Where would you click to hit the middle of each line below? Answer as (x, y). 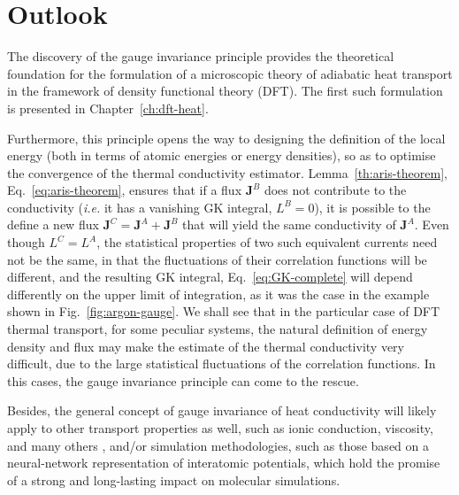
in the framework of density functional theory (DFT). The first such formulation (225, 91)
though (26, 242)
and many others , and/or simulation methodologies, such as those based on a (218, 445)
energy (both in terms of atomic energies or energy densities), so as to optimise (222, 155)
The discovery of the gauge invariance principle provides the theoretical (201, 56)
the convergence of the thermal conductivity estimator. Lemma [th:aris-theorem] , (227, 172)
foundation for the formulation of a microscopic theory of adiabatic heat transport (230, 73)
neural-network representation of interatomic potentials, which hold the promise (224, 463)
